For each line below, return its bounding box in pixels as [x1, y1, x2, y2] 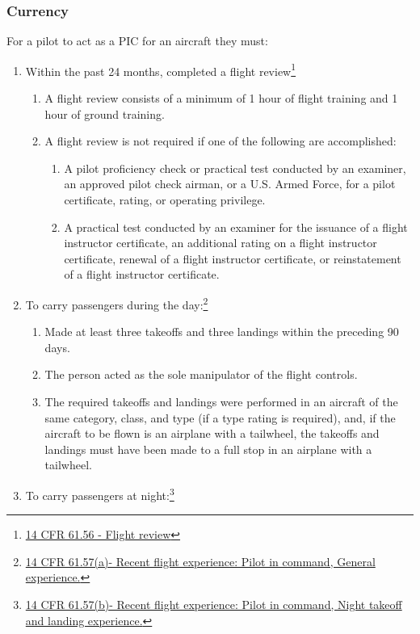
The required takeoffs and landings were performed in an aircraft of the [44, 393, 398, 410]
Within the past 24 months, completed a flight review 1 [25, 60, 296, 79]
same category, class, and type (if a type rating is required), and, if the [44, 409, 396, 426]
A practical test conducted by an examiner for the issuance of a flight [64, 218, 408, 235]
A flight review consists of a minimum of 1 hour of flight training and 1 [44, 90, 398, 107]
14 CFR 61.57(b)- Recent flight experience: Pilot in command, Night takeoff [25, 596, 402, 613]
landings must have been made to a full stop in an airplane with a [44, 440, 372, 457]
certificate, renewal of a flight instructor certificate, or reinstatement [64, 250, 401, 267]
